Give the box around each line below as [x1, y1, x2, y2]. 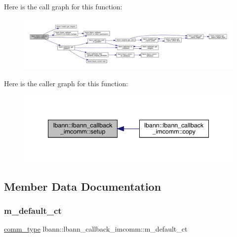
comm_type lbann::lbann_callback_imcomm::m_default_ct [4, 224, 188, 234]
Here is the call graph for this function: [4, 1, 122, 11]
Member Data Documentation [4, 178, 161, 194]
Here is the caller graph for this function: [4, 78, 128, 88]
